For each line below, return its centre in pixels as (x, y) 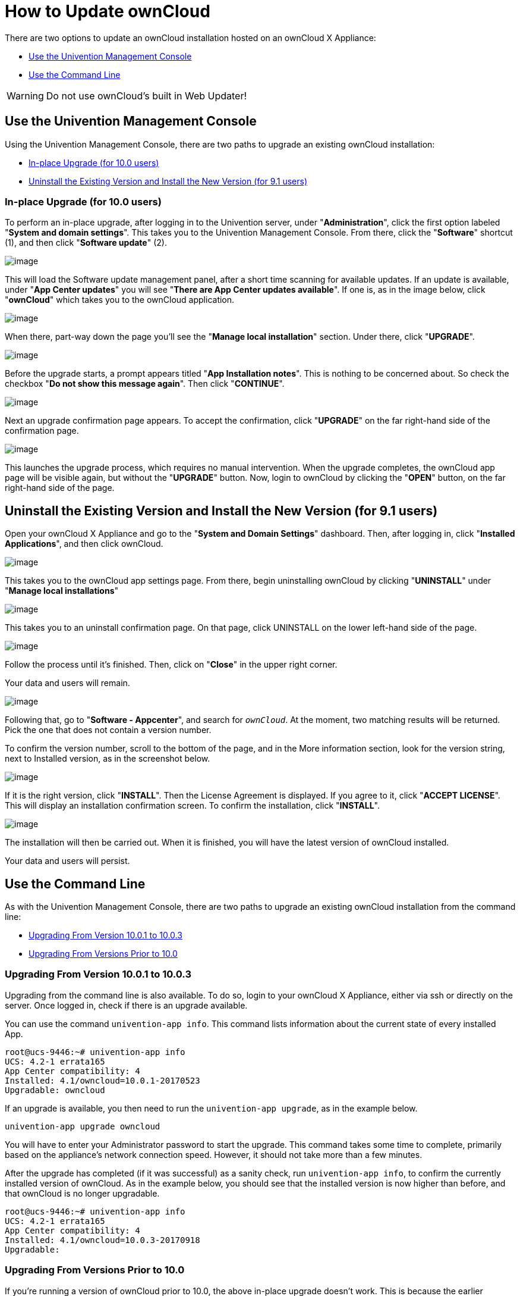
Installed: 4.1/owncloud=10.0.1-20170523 (103, 1080)
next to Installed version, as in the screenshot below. (108, 759)
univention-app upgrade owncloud (83, 1126)
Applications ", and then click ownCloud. (84, 544)
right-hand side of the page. (60, 488)
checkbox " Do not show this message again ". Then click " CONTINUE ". (145, 384)
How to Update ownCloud (108, 11)
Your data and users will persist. (67, 861)
